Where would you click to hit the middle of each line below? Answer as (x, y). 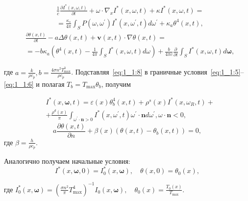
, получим (116, 84)
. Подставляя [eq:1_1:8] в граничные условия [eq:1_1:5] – (158, 72)
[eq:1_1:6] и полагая (34, 84)
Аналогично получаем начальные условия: (67, 161)
